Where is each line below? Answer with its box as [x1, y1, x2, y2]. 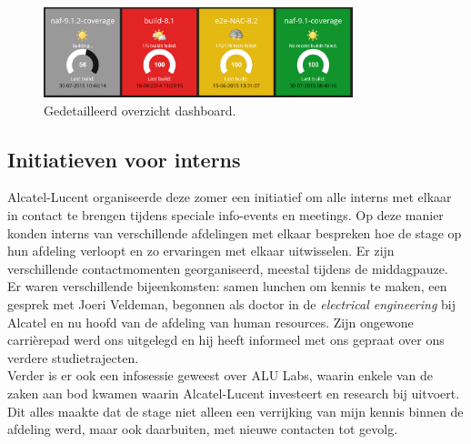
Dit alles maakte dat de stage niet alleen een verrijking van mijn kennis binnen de [7, 401, 464, 420]
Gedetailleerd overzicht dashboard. [44, 100, 236, 119]
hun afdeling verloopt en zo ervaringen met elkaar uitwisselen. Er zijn [7, 241, 395, 260]
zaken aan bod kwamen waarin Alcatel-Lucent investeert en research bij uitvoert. [7, 383, 460, 402]
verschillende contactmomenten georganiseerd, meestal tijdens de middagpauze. [7, 258, 448, 277]
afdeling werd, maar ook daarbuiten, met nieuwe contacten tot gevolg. [7, 419, 398, 439]
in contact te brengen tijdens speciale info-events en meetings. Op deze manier [7, 205, 444, 224]
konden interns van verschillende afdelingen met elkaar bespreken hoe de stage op [7, 223, 462, 242]
